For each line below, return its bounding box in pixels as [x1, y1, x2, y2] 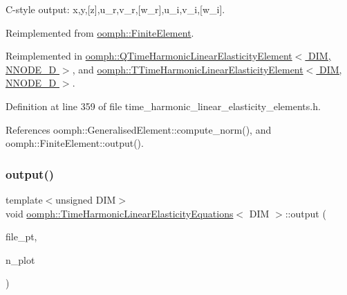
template [6, 192, 43, 206]
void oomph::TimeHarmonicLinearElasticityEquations [6, 206, 234, 220]
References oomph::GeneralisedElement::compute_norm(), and [6, 122, 272, 136]
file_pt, [6, 229, 37, 244]
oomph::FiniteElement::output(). [6, 136, 144, 150]
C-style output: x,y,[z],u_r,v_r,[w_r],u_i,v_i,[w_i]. [6, 2, 225, 16]
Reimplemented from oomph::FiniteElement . [6, 25, 194, 39]
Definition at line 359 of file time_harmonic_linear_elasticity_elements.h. [6, 98, 321, 113]
